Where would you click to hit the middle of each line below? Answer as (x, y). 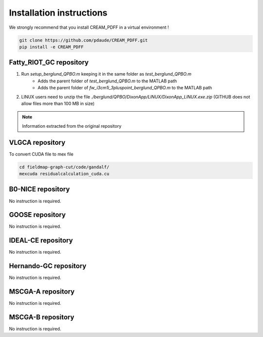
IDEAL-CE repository (41, 241)
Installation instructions (58, 13)
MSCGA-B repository (42, 317)
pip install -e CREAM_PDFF (51, 47)
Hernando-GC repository (48, 266)
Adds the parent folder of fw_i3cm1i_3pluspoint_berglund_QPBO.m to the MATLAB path (125, 88)
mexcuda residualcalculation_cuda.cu (64, 174)
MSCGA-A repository (42, 292)
